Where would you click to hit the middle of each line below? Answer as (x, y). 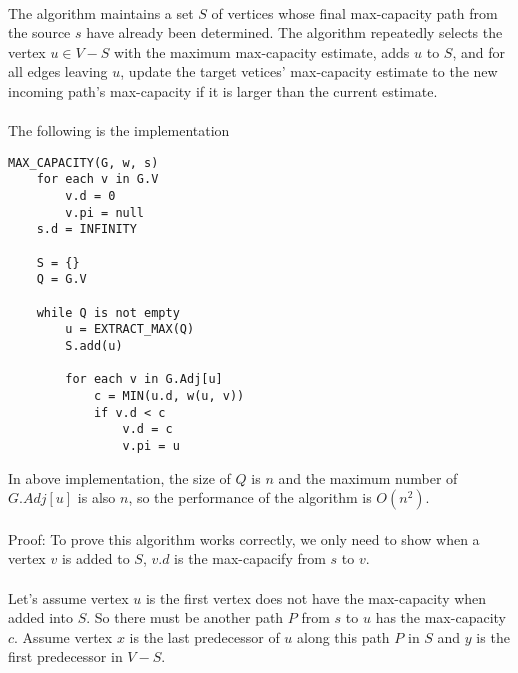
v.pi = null (105, 212)
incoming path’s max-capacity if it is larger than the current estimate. (223, 90)
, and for (478, 51)
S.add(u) (94, 345)
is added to (95, 558)
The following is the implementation (119, 130)
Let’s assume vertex (68, 597)
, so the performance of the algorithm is (250, 497)
